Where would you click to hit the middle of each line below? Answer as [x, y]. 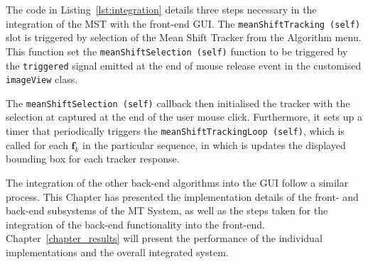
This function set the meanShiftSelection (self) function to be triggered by [177, 51]
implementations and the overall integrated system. [117, 252]
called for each [37, 144]
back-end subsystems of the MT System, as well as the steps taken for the [167, 210]
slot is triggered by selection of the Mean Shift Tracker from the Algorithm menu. [184, 37]
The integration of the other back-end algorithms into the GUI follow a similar [177, 182]
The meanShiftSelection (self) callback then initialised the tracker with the [178, 103]
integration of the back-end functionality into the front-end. [135, 224]
